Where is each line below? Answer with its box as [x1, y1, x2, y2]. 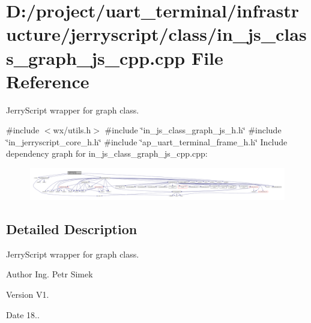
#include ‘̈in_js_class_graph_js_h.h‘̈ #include [104, 124, 282, 136]
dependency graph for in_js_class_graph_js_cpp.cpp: [6, 147, 208, 160]
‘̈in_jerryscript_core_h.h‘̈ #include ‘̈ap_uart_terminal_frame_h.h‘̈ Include [6, 135, 288, 148]
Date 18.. [6, 308, 40, 321]
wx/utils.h [53, 124, 91, 136]
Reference [6, 68, 89, 93]
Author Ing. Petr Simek [6, 268, 93, 280]
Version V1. [6, 288, 49, 301]
